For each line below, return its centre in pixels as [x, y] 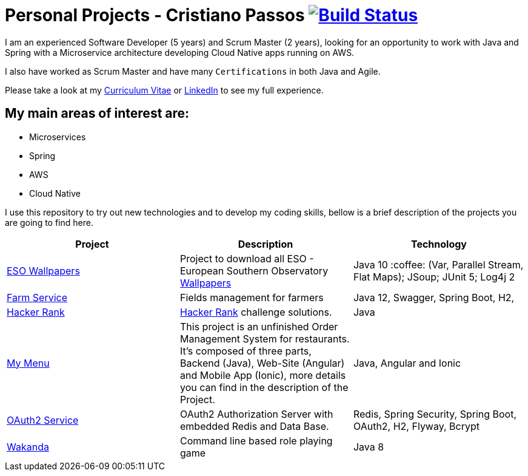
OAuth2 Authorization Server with [256, 414]
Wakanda [28, 447]
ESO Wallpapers [43, 270]
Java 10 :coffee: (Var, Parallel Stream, [438, 264]
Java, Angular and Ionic [407, 363]
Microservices [58, 137]
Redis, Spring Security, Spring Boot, [435, 414]
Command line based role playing [256, 440]
